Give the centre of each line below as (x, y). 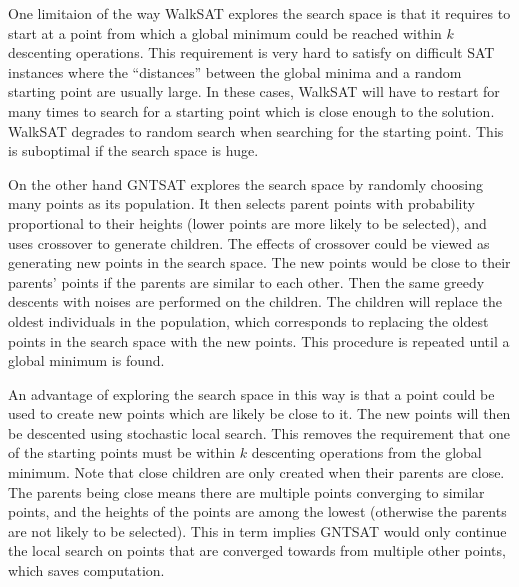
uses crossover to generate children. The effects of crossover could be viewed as (249, 242)
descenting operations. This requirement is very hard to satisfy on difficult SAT (251, 52)
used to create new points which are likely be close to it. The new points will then (259, 413)
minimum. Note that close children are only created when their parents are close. (256, 472)
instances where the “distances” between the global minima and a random (235, 71)
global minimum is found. (86, 360)
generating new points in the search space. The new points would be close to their (259, 262)
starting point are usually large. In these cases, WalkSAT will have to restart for (254, 91)
